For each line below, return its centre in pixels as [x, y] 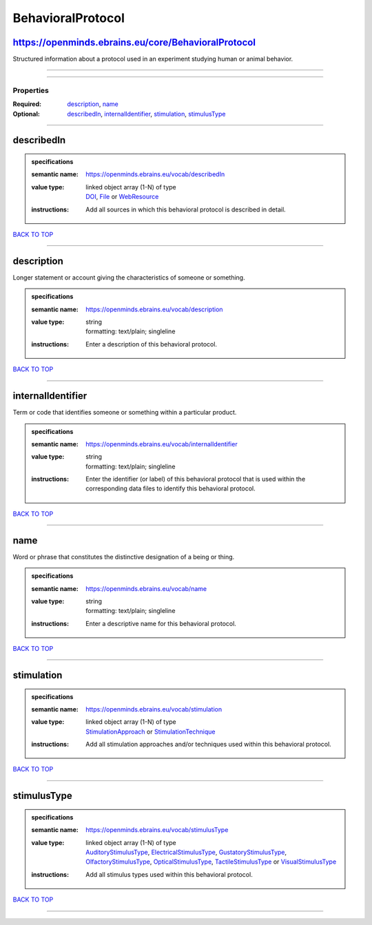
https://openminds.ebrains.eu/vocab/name [146, 588]
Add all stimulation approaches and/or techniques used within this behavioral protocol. [209, 745]
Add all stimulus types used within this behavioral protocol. [169, 874]
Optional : [27, 114]
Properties [31, 90]
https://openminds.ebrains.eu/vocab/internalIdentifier [162, 444]
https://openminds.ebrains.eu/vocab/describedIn [155, 174]
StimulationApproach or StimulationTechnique [151, 731]
